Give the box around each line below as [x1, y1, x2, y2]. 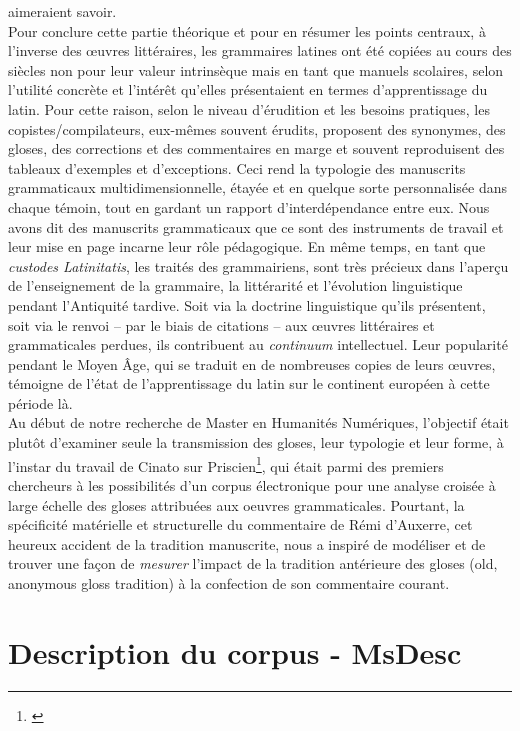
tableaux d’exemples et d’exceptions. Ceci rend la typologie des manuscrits [8, 157, 466, 178]
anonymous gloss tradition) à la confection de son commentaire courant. [8, 572, 450, 593]
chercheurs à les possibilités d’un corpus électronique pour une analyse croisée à [8, 474, 496, 495]
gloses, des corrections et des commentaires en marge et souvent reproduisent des [8, 138, 505, 159]
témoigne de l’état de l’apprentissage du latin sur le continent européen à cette [8, 373, 490, 394]
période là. [8, 392, 73, 413]
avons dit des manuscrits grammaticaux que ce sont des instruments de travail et [8, 216, 504, 237]
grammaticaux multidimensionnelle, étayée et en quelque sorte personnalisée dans [8, 177, 508, 198]
